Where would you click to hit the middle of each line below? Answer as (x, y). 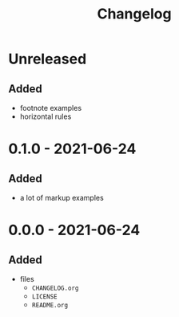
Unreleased (48, 59)
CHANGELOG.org (55, 288)
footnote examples (51, 108)
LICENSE (44, 297)
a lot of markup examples (62, 198)
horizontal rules (46, 116)
